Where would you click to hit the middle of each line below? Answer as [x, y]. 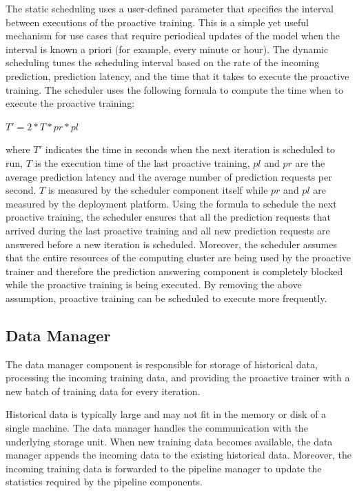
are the [310, 162]
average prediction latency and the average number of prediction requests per [169, 176]
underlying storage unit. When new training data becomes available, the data [169, 441]
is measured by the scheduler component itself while [158, 190]
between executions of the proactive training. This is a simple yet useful [157, 22]
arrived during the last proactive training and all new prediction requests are [168, 230]
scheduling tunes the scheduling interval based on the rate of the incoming [162, 62]
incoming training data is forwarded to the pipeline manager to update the [164, 468]
